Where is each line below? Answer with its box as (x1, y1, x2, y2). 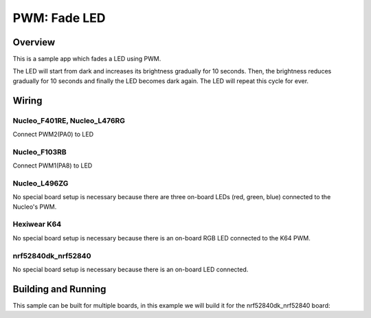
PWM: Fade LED (12, 10, 106, 25)
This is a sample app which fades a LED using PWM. (12, 55, 161, 63)
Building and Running (12, 283, 106, 295)
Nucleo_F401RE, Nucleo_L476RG (12, 115, 126, 125)
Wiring (12, 95, 43, 106)
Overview (12, 36, 56, 48)
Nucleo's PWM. (12, 203, 57, 211)
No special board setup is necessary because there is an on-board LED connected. (12, 265, 249, 273)
